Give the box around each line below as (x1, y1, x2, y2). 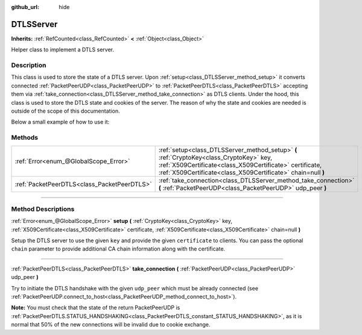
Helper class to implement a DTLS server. (11, 46, 115, 54)
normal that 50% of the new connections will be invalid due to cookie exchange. (11, 321, 211, 328)
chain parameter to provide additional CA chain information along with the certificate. (11, 245, 226, 252)
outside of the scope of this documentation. (11, 107, 120, 114)
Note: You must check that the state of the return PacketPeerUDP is (11, 304, 180, 312)
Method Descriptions (11, 205, 75, 213)
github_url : (11, 4, 39, 10)
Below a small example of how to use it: (11, 118, 110, 126)
